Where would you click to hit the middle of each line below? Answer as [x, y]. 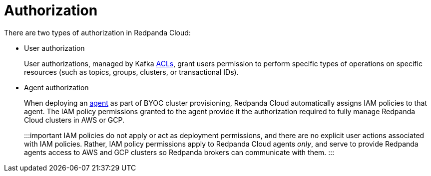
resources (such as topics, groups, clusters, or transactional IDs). [131, 72]
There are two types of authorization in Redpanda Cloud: [97, 32]
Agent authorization [56, 87]
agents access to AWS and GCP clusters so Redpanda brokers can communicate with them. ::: [179, 152]
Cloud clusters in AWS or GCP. [74, 120]
